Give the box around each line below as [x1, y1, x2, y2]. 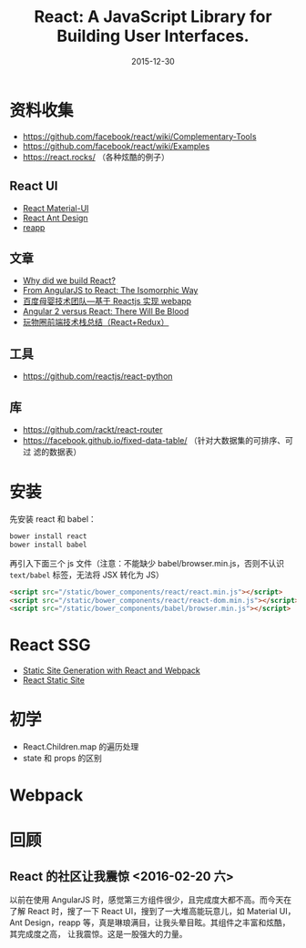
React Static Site [22, 675, 85, 686]
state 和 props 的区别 [22, 753, 103, 764]
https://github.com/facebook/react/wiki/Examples [22, 140, 210, 151]
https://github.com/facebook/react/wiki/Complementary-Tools [22, 130, 257, 142]
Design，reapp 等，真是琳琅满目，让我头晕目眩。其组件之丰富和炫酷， [24, 917, 291, 928]
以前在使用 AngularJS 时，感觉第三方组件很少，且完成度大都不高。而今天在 [9, 894, 292, 905]
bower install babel [9, 540, 88, 549]
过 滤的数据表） [22, 446, 82, 457]
